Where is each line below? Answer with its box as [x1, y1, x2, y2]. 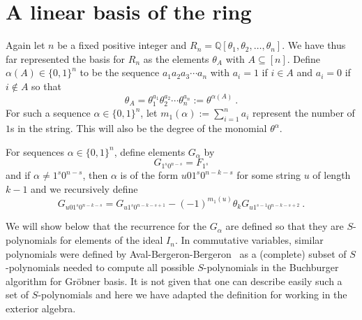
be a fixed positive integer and [57, 38, 187, 52]
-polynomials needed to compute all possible [6, 260, 195, 275]
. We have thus [282, 38, 346, 52]
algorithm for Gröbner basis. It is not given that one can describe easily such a [6, 273, 342, 288]
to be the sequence [80, 65, 160, 80]
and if [6, 168, 31, 182]
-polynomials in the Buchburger [203, 260, 339, 275]
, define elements [114, 144, 186, 159]
